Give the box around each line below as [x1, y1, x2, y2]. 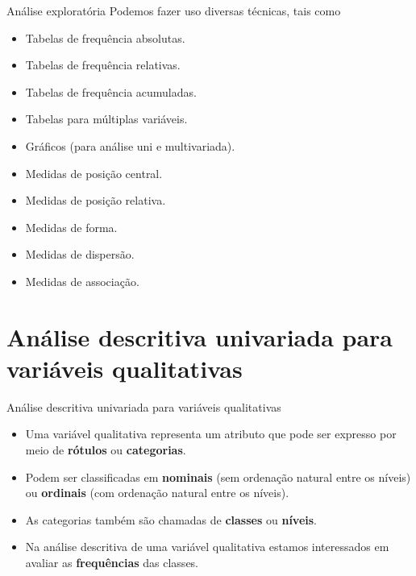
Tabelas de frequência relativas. [25, 56, 181, 73]
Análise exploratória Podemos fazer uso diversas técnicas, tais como [6, 2, 341, 19]
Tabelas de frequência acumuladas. [25, 83, 197, 100]
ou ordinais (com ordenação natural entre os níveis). [25, 484, 289, 501]
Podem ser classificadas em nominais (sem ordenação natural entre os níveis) [25, 468, 411, 485]
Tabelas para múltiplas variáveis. [25, 110, 188, 127]
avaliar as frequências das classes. [25, 554, 199, 570]
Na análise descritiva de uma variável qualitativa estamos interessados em [25, 538, 389, 555]
